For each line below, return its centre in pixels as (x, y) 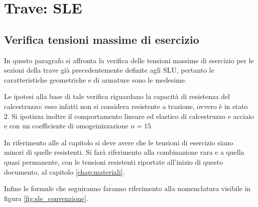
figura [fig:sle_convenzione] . (46, 198)
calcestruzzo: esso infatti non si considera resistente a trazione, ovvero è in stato (126, 106)
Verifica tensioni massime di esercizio (102, 39)
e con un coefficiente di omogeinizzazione (66, 126)
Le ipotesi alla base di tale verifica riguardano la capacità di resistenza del (117, 96)
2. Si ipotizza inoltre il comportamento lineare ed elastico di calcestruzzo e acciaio (129, 116)
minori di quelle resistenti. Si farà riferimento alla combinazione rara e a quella (124, 152)
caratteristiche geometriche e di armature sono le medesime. (95, 79)
